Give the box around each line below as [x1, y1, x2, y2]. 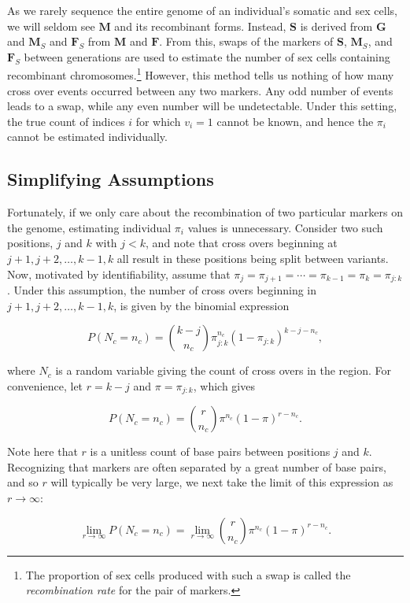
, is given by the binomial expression [113, 297, 290, 313]
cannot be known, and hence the [216, 113, 374, 129]
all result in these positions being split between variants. [116, 250, 389, 266]
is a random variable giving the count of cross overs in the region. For [55, 362, 391, 379]
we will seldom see [7, 17, 95, 34]
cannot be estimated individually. [7, 128, 168, 145]
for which [135, 113, 181, 129]
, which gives [193, 377, 255, 394]
